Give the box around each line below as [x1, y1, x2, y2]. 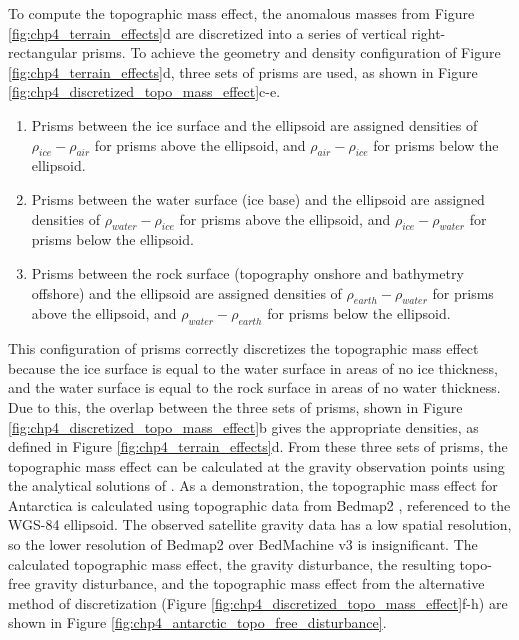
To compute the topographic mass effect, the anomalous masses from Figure [8, 3, 475, 23]
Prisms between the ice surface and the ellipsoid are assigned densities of [31, 114, 478, 135]
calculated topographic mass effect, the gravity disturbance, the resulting [8, 553, 455, 574]
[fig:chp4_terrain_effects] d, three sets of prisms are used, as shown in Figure [8, 61, 478, 82]
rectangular [8, 42, 78, 63]
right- [411, 22, 446, 43]
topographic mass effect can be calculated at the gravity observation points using [8, 455, 505, 476]
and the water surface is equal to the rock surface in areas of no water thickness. [8, 377, 501, 398]
